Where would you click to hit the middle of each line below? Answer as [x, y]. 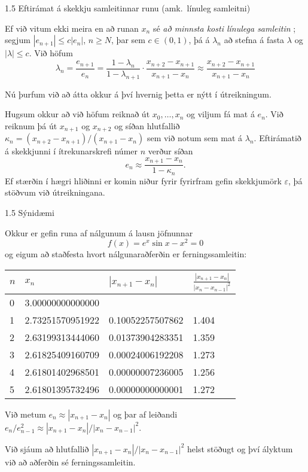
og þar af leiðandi [145, 414]
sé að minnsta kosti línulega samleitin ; [224, 28]
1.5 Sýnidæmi [30, 212]
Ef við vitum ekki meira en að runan [72, 28]
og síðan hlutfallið [147, 125]
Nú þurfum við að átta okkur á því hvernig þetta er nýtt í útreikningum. [138, 94]
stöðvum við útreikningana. [55, 192]
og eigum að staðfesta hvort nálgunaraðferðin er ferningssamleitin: [126, 254]
